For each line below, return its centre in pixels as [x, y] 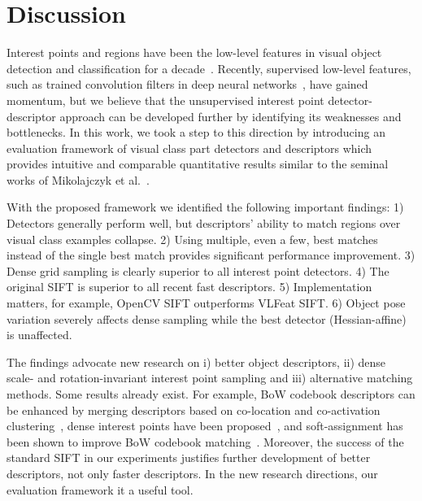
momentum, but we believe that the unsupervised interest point [165, 100]
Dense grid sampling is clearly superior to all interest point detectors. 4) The [198, 270]
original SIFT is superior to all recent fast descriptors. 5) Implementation [189, 287]
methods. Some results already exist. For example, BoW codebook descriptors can [211, 394]
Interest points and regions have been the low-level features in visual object [194, 52]
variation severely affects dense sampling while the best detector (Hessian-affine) [207, 318]
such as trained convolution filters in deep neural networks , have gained [187, 84]
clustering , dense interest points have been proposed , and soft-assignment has [205, 426]
